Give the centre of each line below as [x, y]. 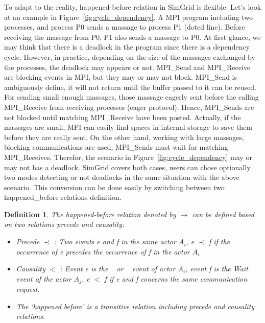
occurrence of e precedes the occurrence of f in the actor [103, 251]
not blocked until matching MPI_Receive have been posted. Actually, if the [123, 117]
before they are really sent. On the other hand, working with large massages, [124, 137]
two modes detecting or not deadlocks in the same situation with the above [122, 177]
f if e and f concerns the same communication [176, 278]
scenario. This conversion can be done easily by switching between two [114, 187]
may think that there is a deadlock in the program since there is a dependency [127, 47]
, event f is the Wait [217, 269]
